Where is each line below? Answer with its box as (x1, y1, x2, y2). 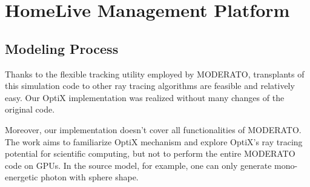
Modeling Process (5, 39, 119, 57)
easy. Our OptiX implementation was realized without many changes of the (5, 91, 285, 103)
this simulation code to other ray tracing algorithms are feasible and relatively (5, 79, 295, 92)
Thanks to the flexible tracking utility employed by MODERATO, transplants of (5, 67, 305, 80)
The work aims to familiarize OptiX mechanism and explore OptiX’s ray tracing (5, 135, 303, 148)
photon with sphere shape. (41, 171, 139, 183)
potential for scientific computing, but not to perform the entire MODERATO (5, 147, 295, 160)
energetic (5, 171, 38, 183)
